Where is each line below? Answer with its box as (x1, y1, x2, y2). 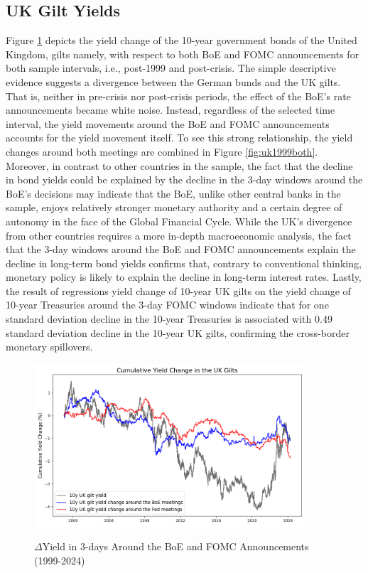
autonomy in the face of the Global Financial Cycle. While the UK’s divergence (6, 213, 352, 228)
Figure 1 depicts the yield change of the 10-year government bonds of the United (6, 33, 357, 48)
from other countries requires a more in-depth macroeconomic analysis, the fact (6, 227, 352, 242)
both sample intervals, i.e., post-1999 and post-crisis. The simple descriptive (6, 60, 336, 75)
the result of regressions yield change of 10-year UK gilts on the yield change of (6, 283, 351, 298)
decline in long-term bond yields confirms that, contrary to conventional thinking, (6, 255, 362, 270)
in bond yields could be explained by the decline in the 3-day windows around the (6, 172, 363, 187)
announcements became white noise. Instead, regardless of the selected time (6, 102, 335, 117)
